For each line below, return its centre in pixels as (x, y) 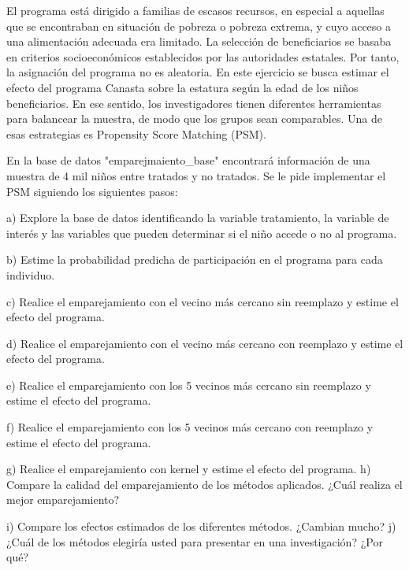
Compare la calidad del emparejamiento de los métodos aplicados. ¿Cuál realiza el (204, 484)
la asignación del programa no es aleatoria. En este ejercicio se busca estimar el (198, 72)
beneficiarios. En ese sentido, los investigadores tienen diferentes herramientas (194, 103)
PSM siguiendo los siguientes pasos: (92, 191)
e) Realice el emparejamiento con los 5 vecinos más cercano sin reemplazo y (189, 385)
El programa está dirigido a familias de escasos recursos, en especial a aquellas (195, 10)
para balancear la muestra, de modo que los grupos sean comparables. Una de (194, 118)
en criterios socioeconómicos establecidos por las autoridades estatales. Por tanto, (203, 56)
